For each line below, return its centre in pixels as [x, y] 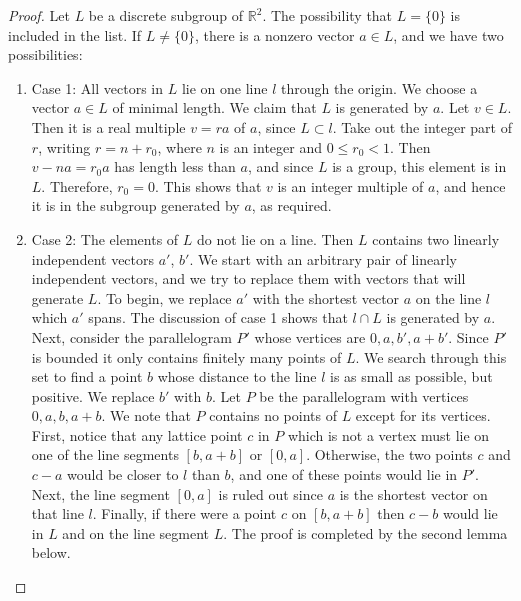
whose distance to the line [237, 376]
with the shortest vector [326, 297]
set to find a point [87, 376]
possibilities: [45, 54]
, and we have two [448, 34]
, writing [64, 146]
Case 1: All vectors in [97, 87]
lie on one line [224, 87]
